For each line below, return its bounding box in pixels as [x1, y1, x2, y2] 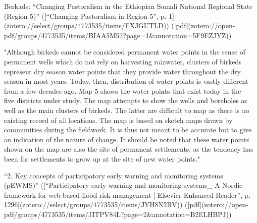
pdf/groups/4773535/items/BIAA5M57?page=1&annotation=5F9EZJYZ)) [4, 30, 232, 40]
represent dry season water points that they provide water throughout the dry [4, 66, 241, 76]
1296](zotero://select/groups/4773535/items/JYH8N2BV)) [4, 199, 183, 210]
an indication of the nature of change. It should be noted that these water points [4, 134, 249, 144]
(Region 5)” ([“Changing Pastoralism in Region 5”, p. [4, 10, 167, 21]
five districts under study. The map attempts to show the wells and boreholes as [4, 95, 248, 106]
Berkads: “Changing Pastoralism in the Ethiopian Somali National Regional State [4, 1, 253, 11]
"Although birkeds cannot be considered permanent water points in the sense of [4, 47, 246, 57]
